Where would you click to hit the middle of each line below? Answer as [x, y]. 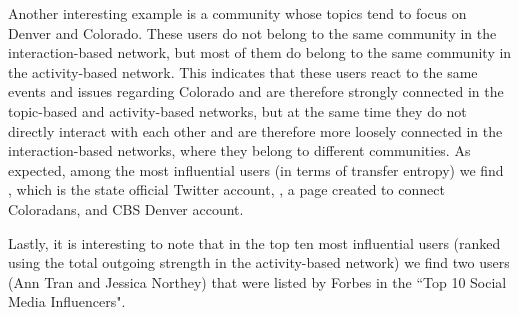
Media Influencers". [67, 301]
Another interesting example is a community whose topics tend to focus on [237, 13]
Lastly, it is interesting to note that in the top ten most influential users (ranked [254, 242]
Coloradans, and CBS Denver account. [126, 208]
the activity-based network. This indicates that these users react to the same [243, 71]
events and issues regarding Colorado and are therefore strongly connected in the [256, 91]
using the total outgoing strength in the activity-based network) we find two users [259, 262]
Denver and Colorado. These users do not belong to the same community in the [252, 32]
